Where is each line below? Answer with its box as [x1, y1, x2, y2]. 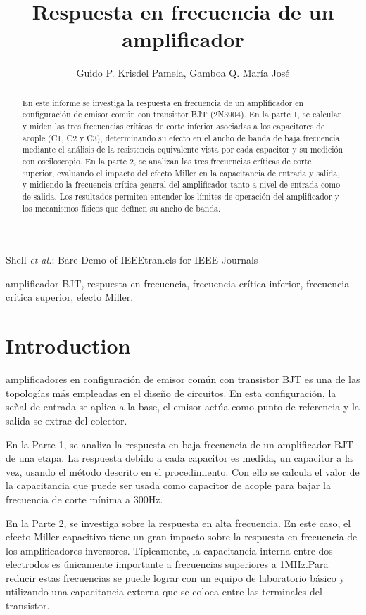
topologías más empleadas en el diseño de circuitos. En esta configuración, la [6, 385, 336, 400]
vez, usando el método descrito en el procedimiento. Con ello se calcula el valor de [6, 464, 360, 479]
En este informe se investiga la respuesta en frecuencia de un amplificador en [22, 96, 304, 108]
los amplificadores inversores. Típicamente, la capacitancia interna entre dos [6, 543, 333, 557]
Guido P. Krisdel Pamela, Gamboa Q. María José [76, 65, 290, 80]
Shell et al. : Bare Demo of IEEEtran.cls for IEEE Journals [6, 252, 258, 267]
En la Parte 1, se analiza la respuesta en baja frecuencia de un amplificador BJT [6, 436, 353, 451]
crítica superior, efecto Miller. [6, 290, 134, 304]
